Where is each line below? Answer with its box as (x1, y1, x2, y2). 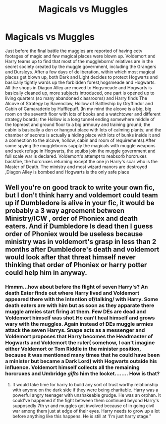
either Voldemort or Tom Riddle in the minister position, (5, 346, 141, 353)
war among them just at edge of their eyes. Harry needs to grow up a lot (12, 408, 160, 414)
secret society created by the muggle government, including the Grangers (5, 63, 157, 69)
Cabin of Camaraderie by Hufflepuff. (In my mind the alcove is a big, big (5, 106, 152, 112)
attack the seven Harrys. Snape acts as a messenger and (5, 327, 145, 334)
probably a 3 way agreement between (5, 207, 125, 215)
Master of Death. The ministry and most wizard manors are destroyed (5, 164, 148, 170)
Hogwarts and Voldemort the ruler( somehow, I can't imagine (5, 339, 155, 346)
